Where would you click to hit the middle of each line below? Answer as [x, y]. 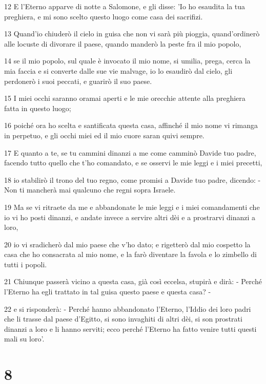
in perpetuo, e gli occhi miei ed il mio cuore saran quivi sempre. [104, 135]
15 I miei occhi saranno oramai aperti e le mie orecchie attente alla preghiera [125, 98]
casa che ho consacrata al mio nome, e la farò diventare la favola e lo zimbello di [130, 254]
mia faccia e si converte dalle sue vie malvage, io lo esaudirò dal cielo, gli [118, 70]
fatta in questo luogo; [38, 108]
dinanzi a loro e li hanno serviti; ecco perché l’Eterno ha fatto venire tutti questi [130, 328]
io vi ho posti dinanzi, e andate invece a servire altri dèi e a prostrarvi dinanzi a [130, 217]
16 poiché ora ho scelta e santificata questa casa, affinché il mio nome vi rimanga [131, 125]
